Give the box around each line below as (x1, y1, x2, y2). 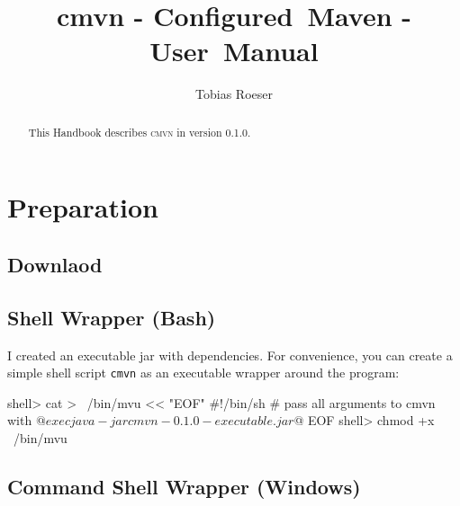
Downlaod (7, 250, 103, 278)
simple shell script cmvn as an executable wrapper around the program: (7, 363, 400, 382)
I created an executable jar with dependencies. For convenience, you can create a (7, 345, 453, 364)
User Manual (149, 32, 319, 69)
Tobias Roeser (195, 84, 273, 103)
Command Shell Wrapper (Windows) (7, 472, 361, 500)
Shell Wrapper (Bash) (7, 303, 216, 331)
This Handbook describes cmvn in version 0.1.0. (28, 124, 251, 139)
